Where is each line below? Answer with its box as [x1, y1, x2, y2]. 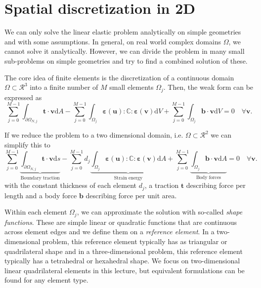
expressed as [4, 92, 42, 102]
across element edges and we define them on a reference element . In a [4, 226, 215, 237]
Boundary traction [20, 175, 60, 180]
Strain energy [114, 175, 143, 180]
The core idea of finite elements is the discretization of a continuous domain [4, 72, 234, 82]
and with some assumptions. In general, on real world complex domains [4, 36, 221, 46]
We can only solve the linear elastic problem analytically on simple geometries [4, 27, 241, 37]
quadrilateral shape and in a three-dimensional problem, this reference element [4, 246, 243, 256]
